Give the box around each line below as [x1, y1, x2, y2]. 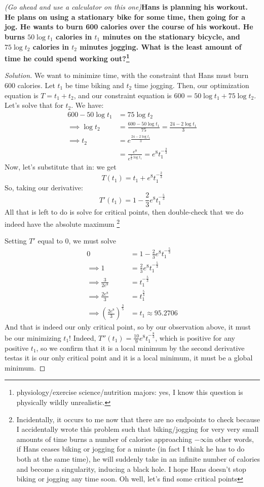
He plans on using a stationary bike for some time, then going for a [5, 11, 246, 22]
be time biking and [65, 80, 124, 90]
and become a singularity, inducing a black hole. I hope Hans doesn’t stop [16, 463, 246, 474]
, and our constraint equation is [73, 90, 172, 100]
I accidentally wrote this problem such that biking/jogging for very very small [16, 424, 259, 434]
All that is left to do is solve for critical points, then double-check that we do [5, 207, 244, 217]
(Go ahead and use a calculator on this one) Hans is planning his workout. [5, 2, 248, 12]
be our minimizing [5, 332, 61, 343]
